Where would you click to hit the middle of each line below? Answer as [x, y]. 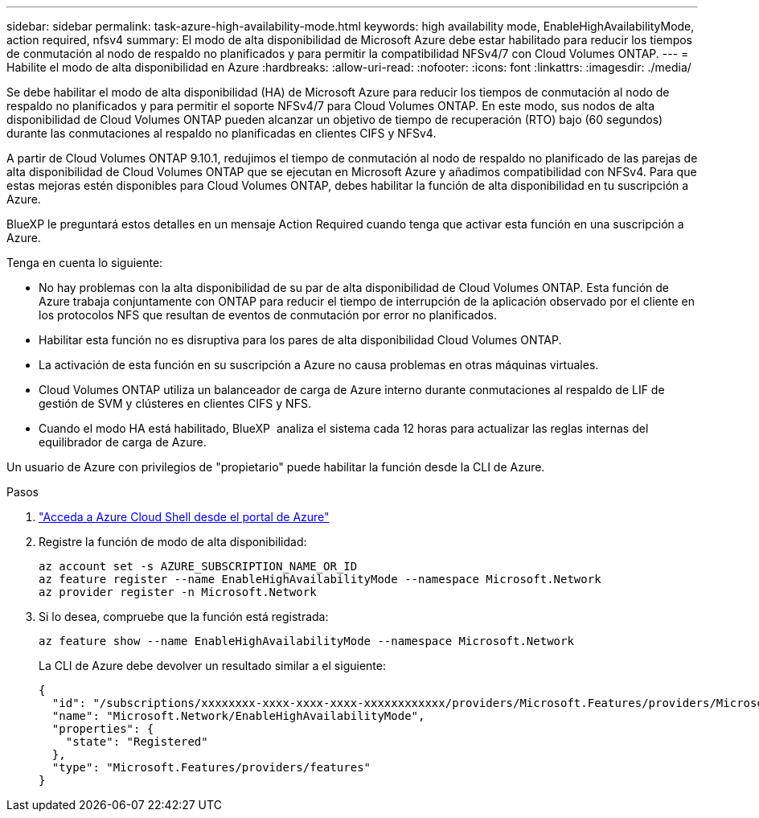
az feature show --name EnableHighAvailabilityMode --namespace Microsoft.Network [306, 641]
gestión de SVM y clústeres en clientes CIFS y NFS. [175, 403]
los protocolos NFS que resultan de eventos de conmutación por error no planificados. [268, 315]
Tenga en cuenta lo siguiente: [85, 263]
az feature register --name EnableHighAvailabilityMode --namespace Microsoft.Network [320, 579]
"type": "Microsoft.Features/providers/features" [211, 767]
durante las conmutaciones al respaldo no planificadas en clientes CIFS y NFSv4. [222, 133]
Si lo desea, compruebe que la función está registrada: [184, 617]
